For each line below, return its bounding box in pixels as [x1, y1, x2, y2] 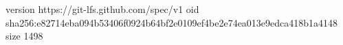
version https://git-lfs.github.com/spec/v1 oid [5, 2, 199, 16]
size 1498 [5, 29, 43, 43]
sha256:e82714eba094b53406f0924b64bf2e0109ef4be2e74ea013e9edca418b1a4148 [5, 15, 338, 29]
